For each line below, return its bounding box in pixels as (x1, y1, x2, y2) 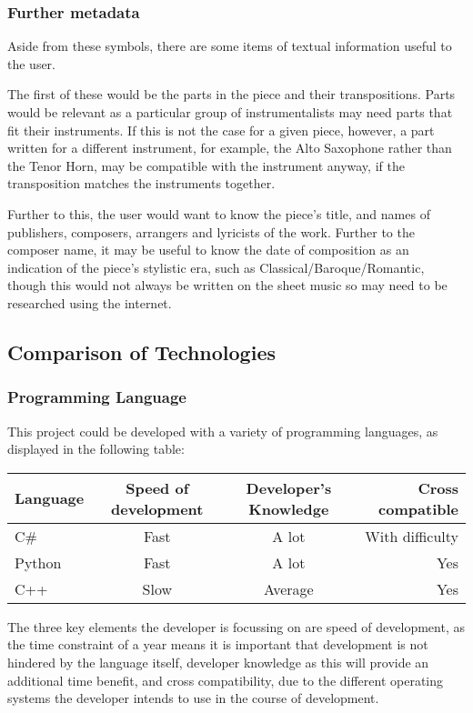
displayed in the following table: (7, 439, 185, 458)
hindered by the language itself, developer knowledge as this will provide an (7, 652, 429, 671)
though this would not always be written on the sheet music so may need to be (7, 276, 448, 295)
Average (264, 577, 314, 599)
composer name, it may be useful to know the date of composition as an (7, 240, 409, 259)
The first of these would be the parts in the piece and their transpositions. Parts (7, 85, 456, 104)
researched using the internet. (7, 293, 172, 312)
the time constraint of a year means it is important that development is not (7, 635, 428, 654)
